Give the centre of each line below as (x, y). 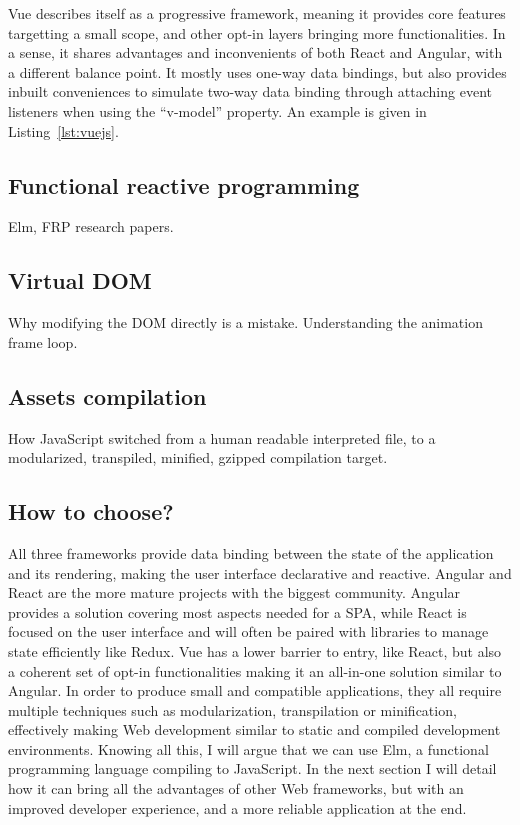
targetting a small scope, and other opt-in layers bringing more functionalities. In (257, 32)
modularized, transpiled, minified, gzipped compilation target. (198, 457)
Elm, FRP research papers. (91, 226)
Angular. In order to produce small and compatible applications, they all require (255, 690)
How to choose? (91, 511)
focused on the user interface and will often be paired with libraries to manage (248, 631)
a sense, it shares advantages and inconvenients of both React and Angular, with (255, 52)
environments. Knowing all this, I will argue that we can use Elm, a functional (248, 748)
